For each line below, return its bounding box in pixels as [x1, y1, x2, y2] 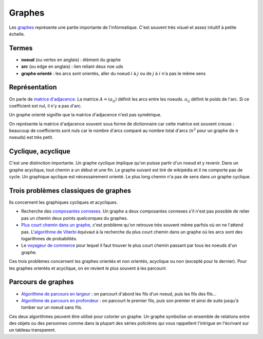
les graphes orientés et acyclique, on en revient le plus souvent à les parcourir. [9, 265, 168, 271]
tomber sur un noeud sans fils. [21, 304, 83, 310]
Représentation [9, 83, 57, 91]
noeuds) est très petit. [9, 134, 54, 140]
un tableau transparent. [9, 327, 56, 333]
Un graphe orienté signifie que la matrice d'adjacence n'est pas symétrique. [9, 112, 162, 118]
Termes [9, 44, 33, 52]
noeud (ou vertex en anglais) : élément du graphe [21, 57, 121, 63]
